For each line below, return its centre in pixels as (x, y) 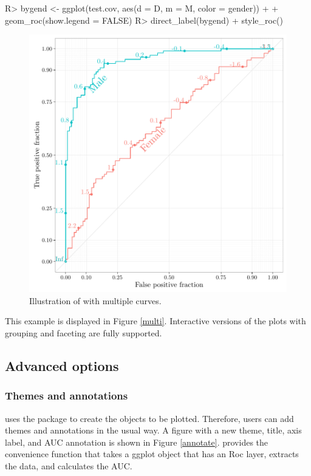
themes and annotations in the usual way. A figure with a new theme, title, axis (153, 430)
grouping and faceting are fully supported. (84, 332)
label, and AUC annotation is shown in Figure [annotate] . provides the (137, 442)
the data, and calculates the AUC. (69, 465)
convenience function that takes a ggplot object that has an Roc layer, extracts (152, 454)
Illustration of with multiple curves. (95, 300)
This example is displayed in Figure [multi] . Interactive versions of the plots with (155, 321)
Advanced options (62, 365)
